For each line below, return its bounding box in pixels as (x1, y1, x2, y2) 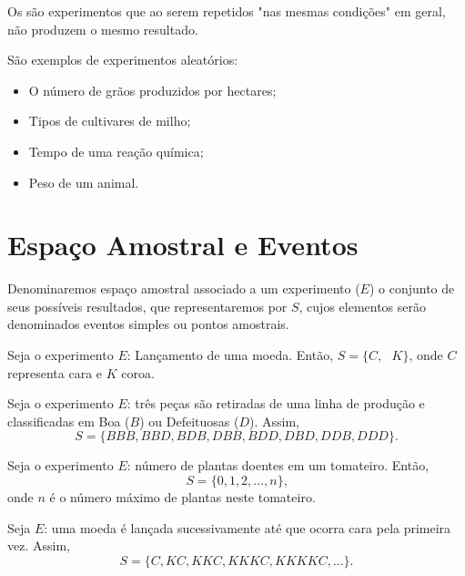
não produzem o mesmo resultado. (7, 19, 198, 38)
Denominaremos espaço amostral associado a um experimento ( (7, 279, 360, 298)
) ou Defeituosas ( (139, 411, 239, 430)
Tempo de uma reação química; (28, 141, 204, 160)
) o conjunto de (369, 279, 455, 298)
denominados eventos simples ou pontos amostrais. (7, 314, 289, 334)
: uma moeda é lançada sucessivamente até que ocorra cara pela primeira (44, 518, 451, 537)
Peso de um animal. (28, 172, 139, 191)
